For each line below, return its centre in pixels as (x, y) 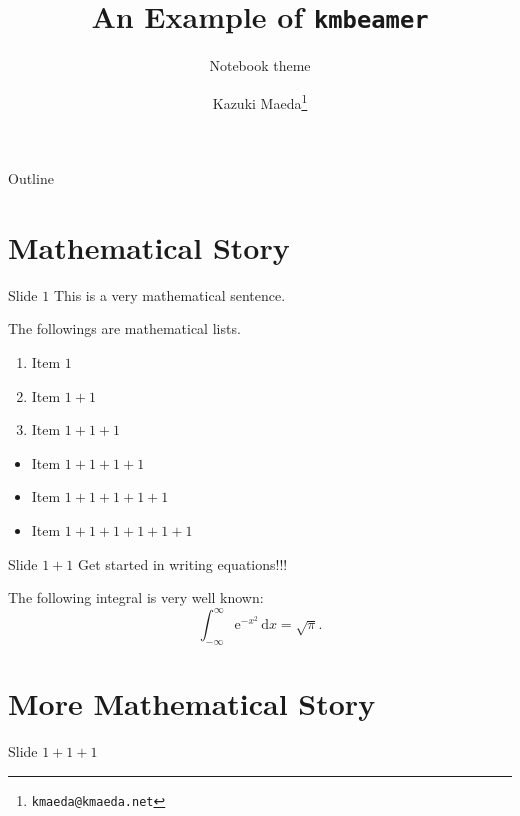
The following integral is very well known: (136, 597)
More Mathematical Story (192, 703)
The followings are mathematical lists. (124, 328)
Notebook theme (260, 65)
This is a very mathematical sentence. (169, 294)
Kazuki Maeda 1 (260, 101)
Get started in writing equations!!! (183, 563)
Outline (31, 178)
